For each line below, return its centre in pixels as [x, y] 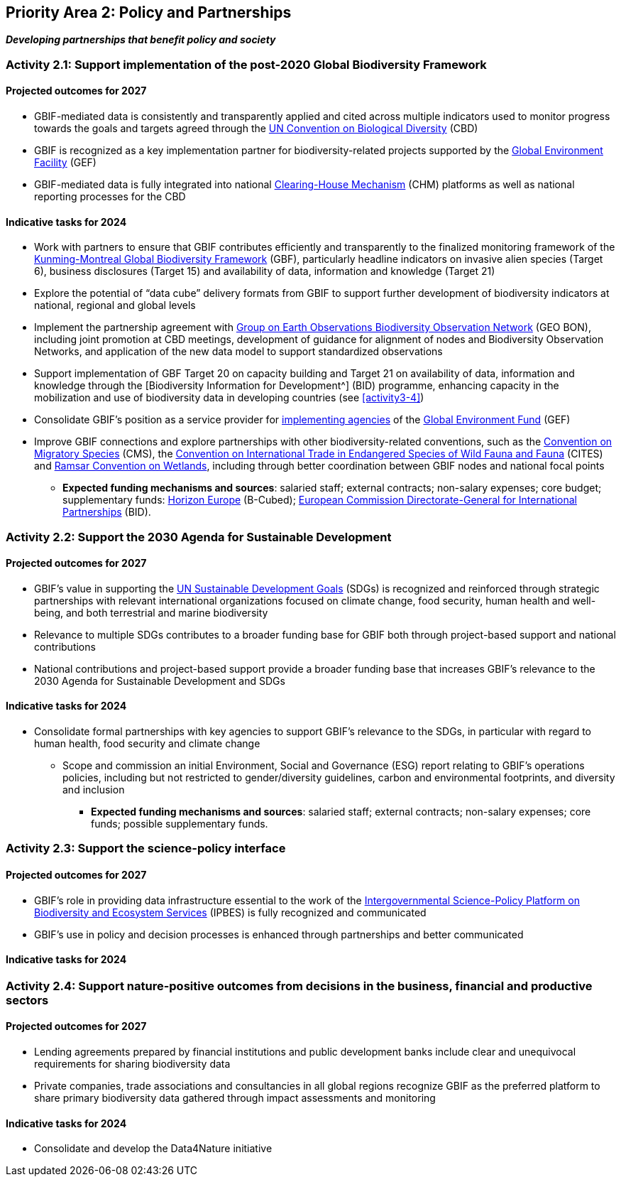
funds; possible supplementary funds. [180, 824]
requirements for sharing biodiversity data [132, 1064]
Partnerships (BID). [107, 512]
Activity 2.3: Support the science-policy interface [146, 848]
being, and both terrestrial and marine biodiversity [151, 612]
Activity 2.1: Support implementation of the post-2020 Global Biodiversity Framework [246, 64]
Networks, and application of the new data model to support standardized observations [238, 352]
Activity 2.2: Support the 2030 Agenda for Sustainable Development [199, 537]
